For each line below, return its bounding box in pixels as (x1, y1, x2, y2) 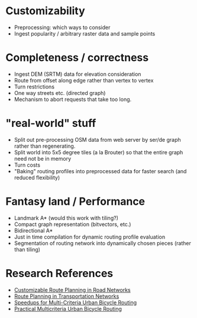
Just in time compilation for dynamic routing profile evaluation (14, 233, 166, 240)
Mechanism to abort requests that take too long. (14, 96, 132, 103)
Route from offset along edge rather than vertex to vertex (14, 77, 154, 84)
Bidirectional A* (14, 227, 53, 234)
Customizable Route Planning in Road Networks (14, 286, 131, 293)
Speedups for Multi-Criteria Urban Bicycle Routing (14, 298, 137, 306)
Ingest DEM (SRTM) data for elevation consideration (14, 70, 141, 78)
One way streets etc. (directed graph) (14, 89, 106, 96)
